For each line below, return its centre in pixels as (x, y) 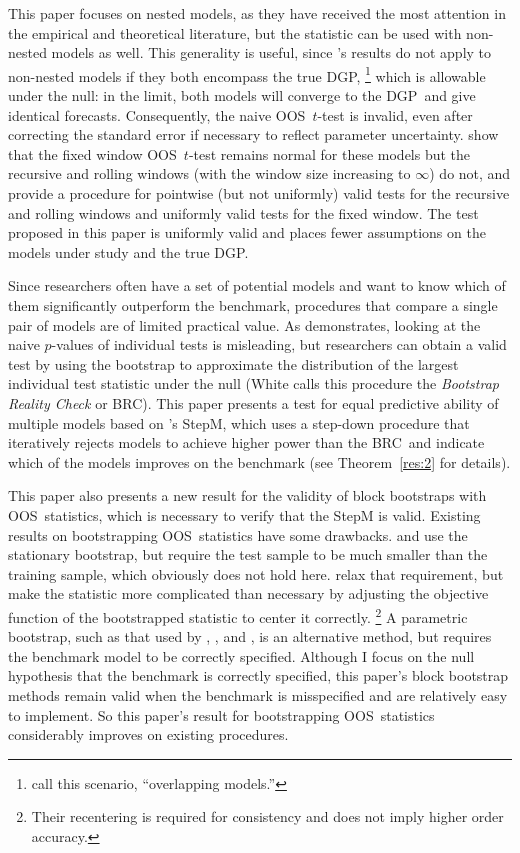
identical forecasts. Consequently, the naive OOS (157, 114)
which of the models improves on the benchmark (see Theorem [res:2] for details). (259, 461)
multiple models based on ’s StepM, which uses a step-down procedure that (239, 422)
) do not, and (470, 173)
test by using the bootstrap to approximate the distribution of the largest (233, 363)
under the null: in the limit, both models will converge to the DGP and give (242, 95)
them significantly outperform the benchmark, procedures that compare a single (253, 304)
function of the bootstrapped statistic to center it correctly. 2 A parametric (238, 615)
